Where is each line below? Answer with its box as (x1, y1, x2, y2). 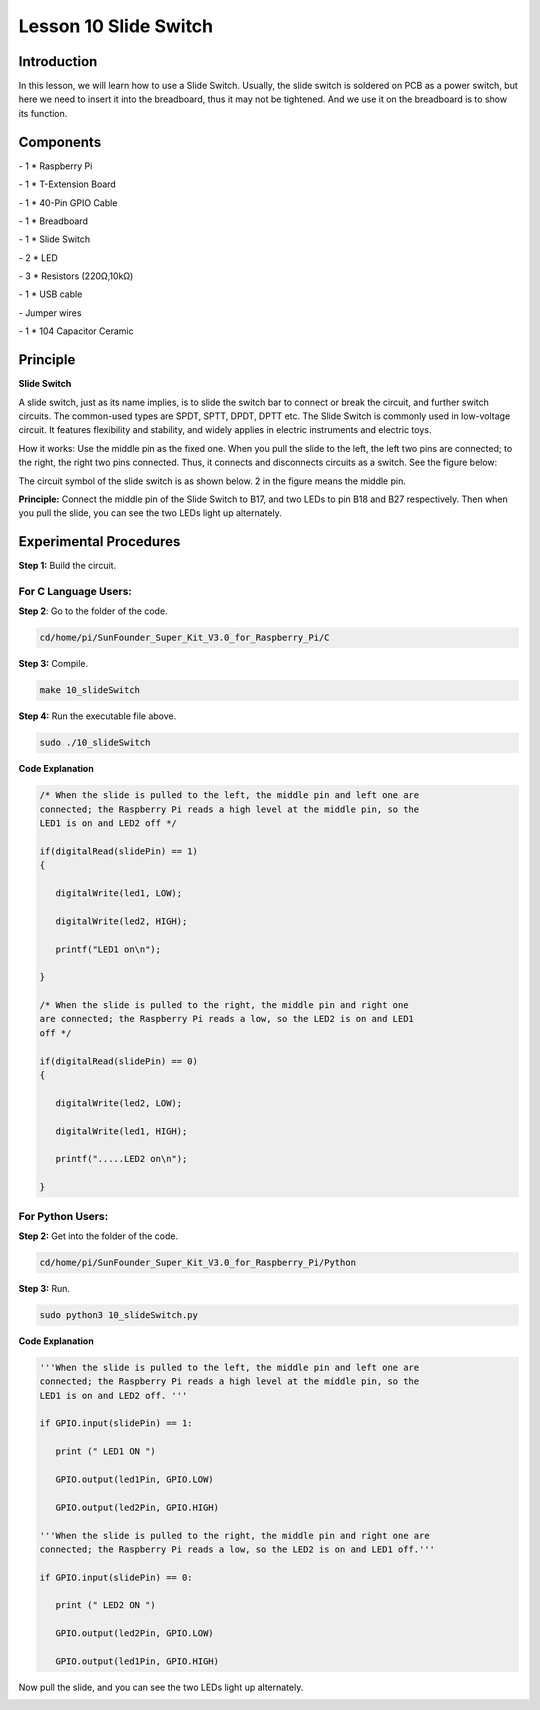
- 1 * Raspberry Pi (18, 160, 93, 172)
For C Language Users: (18, 584, 132, 598)
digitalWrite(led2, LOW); (55, 1097, 183, 1109)
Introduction (18, 53, 98, 70)
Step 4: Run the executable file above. (18, 710, 177, 722)
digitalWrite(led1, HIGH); (55, 1125, 188, 1137)
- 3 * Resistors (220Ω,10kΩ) (18, 270, 134, 282)
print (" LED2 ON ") (55, 1600, 157, 1611)
